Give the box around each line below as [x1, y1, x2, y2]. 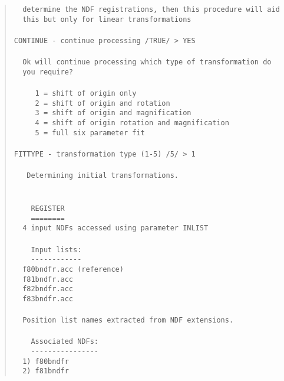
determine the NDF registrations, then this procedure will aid [22, 5, 280, 14]
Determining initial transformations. [27, 171, 179, 180]
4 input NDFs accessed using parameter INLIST [22, 224, 209, 233]
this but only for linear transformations [22, 15, 191, 24]
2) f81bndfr [22, 367, 69, 376]
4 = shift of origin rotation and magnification [35, 119, 229, 128]
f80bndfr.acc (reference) [22, 265, 124, 273]
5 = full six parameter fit [35, 128, 145, 137]
